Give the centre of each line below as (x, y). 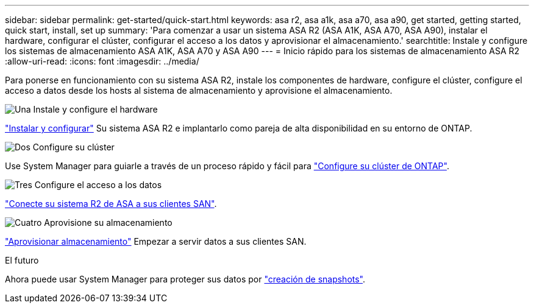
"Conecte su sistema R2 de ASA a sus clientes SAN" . (111, 204)
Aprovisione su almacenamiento (108, 222)
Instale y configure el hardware (95, 109)
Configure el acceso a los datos (98, 185)
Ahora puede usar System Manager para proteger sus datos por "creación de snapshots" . (185, 279)
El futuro (22, 260)
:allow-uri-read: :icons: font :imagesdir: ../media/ (102, 61)
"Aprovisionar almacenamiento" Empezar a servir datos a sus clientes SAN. (156, 241)
